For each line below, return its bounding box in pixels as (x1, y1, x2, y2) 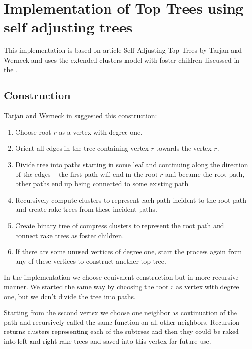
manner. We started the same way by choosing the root (4, 282, 169, 292)
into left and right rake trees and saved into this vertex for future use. (4, 335, 211, 346)
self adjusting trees (4, 17, 133, 37)
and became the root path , (165, 169, 245, 179)
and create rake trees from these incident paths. (15, 204, 157, 214)
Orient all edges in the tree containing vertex (15, 143, 149, 153)
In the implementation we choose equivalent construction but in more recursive (4, 272, 239, 282)
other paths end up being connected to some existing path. (15, 178, 190, 189)
